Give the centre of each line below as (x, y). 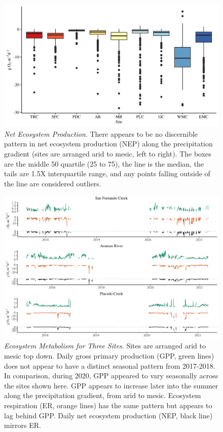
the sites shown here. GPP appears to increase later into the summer (111, 385)
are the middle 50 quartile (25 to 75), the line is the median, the (104, 163)
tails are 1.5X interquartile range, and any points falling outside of (107, 173)
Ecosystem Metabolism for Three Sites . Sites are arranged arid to (105, 346)
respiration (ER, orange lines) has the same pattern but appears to (108, 405)
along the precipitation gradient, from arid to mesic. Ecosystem (103, 395)
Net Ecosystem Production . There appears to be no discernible (101, 133)
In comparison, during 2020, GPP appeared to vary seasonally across (111, 376)
